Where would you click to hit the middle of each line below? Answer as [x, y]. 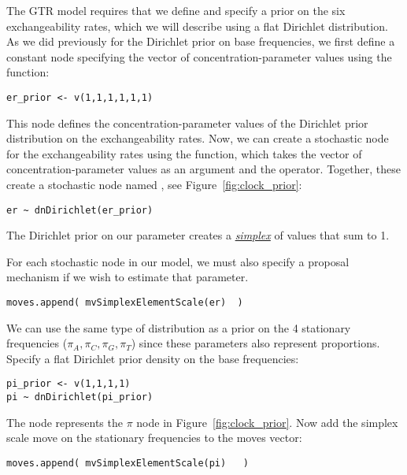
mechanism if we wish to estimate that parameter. [128, 277]
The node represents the [65, 422]
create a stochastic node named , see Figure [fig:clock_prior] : [154, 184]
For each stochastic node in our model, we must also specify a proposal [178, 261]
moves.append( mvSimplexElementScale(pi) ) [128, 463]
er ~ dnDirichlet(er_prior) [80, 210]
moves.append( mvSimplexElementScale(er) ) [125, 303]
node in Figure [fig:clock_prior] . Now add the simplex [267, 422]
